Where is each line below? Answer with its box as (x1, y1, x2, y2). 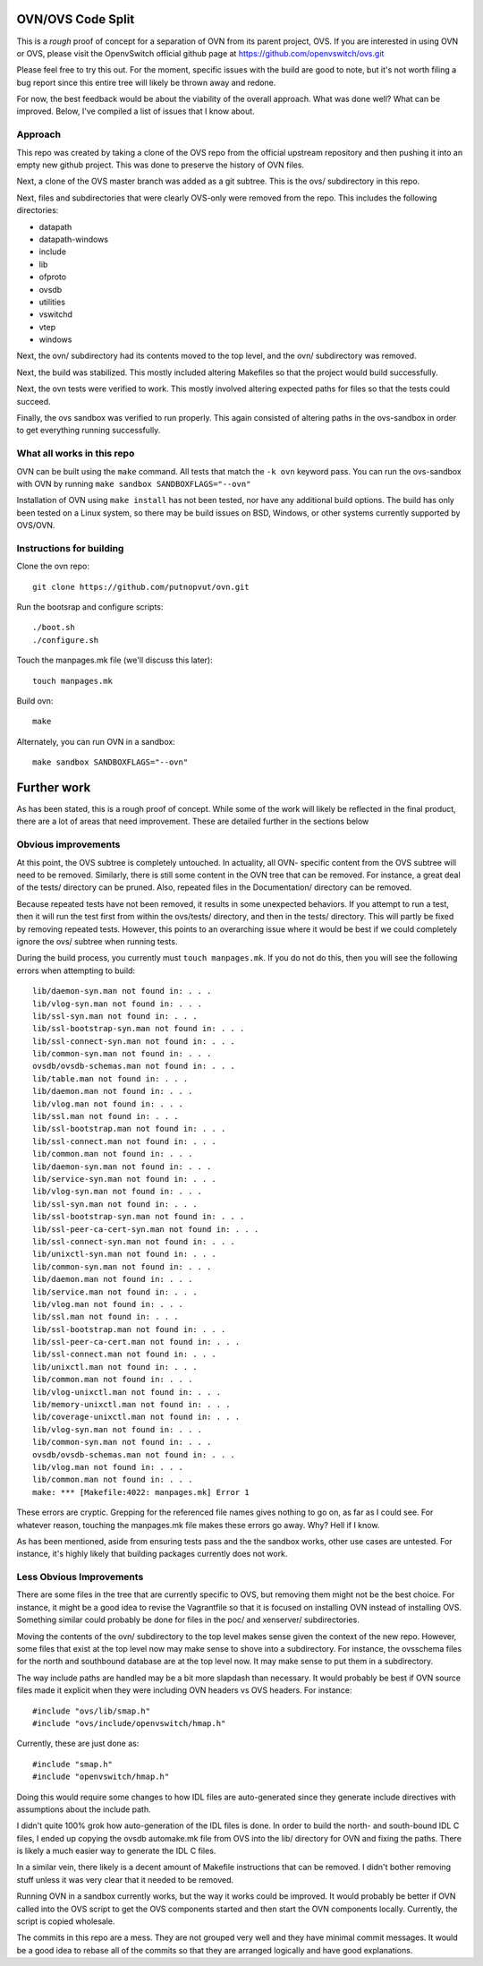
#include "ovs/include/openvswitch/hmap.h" (32, 1718, 226, 1728)
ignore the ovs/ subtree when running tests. (16, 936, 178, 946)
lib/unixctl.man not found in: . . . (32, 1362, 199, 1372)
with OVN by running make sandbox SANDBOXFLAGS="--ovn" (16, 478, 251, 489)
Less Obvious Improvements (16, 1571, 144, 1584)
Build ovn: (16, 696, 54, 706)
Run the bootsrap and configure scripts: (16, 602, 164, 612)
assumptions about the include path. (16, 1804, 151, 1815)
